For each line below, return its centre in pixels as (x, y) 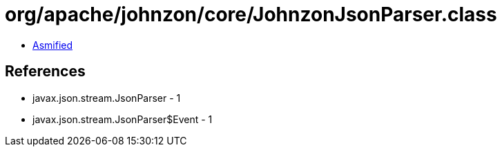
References (45, 72)
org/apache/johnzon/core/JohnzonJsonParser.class (251, 14)
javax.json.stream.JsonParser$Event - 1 (123, 119)
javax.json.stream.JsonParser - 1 (107, 98)
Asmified (53, 45)
